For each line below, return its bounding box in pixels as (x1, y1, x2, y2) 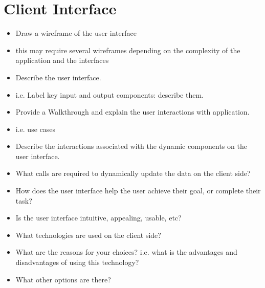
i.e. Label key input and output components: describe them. (15, 89, 204, 100)
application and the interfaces (15, 55, 109, 65)
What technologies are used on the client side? (15, 229, 161, 240)
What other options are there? (15, 274, 111, 284)
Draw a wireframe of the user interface (15, 28, 137, 38)
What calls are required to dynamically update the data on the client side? (15, 168, 251, 179)
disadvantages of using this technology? (15, 257, 139, 268)
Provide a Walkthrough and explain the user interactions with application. (15, 106, 250, 117)
